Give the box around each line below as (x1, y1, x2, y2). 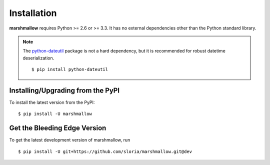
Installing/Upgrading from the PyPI (9, 86, 120, 94)
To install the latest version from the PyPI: (9, 99, 95, 105)
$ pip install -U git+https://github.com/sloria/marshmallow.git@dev (18, 148, 192, 154)
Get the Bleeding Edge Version (9, 124, 106, 132)
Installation (9, 7, 57, 18)
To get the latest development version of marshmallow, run (9, 137, 130, 143)
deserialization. (22, 55, 54, 61)
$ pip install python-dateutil (31, 66, 108, 72)
